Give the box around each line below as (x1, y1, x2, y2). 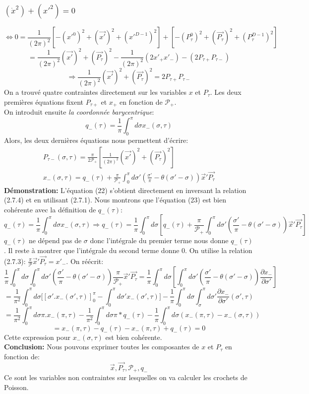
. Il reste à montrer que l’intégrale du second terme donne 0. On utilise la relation (4, 245, 252, 256)
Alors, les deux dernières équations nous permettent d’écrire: (4, 135, 188, 145)
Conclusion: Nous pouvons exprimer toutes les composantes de (4, 341, 199, 352)
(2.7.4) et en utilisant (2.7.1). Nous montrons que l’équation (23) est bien (4, 195, 226, 205)
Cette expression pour (4, 331, 71, 342)
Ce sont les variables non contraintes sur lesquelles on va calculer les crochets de (4, 372, 247, 383)
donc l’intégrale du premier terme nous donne (90, 235, 229, 246)
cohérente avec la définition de (4, 204, 96, 214)
